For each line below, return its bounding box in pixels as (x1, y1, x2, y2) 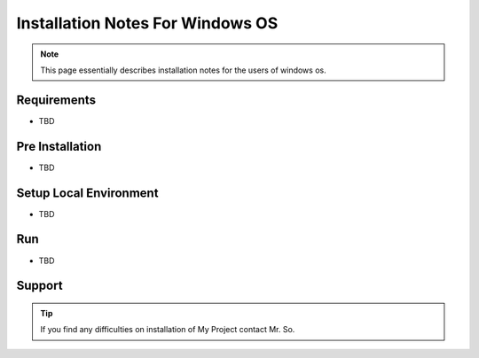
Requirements (16, 92, 97, 107)
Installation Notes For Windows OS (16, 13, 279, 33)
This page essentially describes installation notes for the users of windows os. (40, 65, 327, 75)
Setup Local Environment (16, 185, 159, 200)
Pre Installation (16, 138, 102, 154)
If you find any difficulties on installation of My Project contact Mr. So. (40, 324, 295, 335)
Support (16, 278, 63, 293)
